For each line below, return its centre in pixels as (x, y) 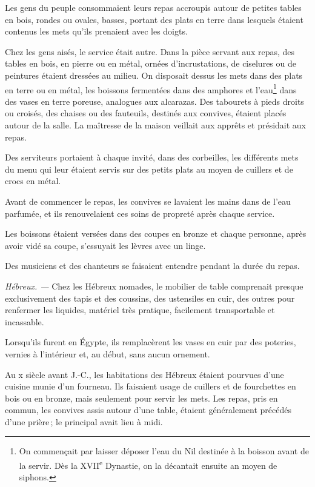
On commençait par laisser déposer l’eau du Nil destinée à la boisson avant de (164, 451)
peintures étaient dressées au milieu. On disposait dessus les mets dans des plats (154, 75)
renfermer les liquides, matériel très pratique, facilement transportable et (140, 310)
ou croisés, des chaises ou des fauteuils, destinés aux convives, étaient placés (146, 113)
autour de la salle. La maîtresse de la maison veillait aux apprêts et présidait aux (156, 125)
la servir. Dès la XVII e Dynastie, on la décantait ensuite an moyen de (148, 464)
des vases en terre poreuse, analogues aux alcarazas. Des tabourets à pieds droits (154, 101)
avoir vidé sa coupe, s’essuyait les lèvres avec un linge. (105, 245)
